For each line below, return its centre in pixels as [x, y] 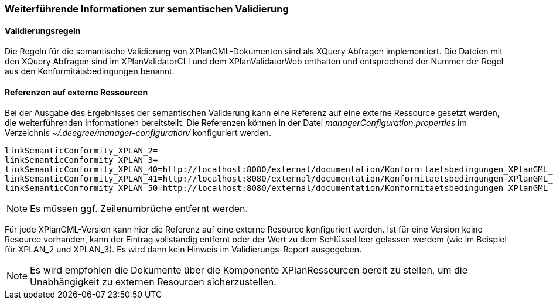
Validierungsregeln [43, 30]
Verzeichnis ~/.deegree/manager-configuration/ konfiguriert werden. [138, 133]
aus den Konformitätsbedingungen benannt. [90, 71]
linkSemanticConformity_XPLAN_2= [81, 151]
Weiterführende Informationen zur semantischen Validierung [147, 9]
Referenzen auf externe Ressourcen [76, 92]
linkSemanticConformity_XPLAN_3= [81, 160]
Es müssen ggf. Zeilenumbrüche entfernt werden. [139, 209]
